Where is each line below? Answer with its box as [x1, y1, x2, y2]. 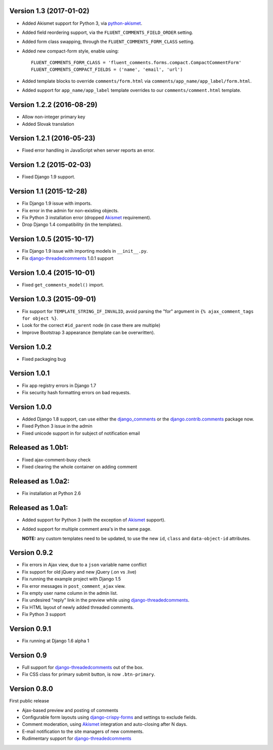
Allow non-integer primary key [22, 114, 85, 120]
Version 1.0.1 [9, 369, 50, 378]
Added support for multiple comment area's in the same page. [22, 526, 152, 532]
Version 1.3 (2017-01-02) [9, 7, 89, 15]
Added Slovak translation [22, 121, 74, 127]
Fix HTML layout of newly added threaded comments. [22, 604, 134, 610]
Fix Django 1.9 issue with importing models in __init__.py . [22, 248, 148, 254]
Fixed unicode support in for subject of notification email [22, 430, 140, 436]
